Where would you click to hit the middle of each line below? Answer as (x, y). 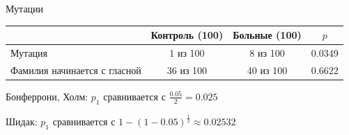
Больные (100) (267, 35)
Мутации (25, 8)
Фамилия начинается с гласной (76, 70)
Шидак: (22, 121)
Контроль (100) (187, 35)
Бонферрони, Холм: (47, 96)
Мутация (29, 52)
